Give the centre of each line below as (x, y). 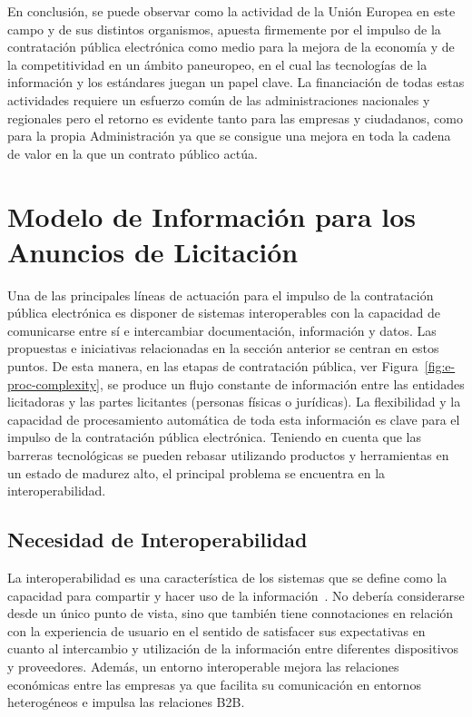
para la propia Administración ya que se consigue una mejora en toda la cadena (229, 136)
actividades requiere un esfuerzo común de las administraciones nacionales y (219, 99)
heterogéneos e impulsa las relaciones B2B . (126, 702)
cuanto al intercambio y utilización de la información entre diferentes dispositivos (233, 648)
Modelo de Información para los (212, 216)
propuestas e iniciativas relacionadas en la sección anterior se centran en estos (223, 348)
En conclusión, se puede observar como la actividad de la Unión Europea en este (231, 11)
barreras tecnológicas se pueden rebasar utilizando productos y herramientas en (228, 455)
